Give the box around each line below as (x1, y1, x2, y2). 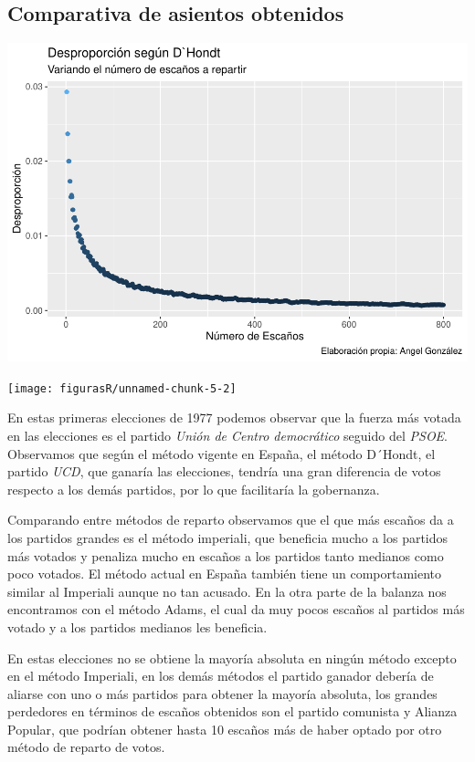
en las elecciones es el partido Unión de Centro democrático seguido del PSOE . (7, 425, 449, 444)
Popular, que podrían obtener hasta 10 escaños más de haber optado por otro (7, 719, 442, 738)
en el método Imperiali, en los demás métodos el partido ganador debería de (7, 666, 434, 685)
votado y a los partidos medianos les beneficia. (7, 617, 268, 636)
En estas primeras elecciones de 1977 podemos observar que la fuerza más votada (7, 408, 461, 427)
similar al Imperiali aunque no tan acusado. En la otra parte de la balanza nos (7, 581, 447, 600)
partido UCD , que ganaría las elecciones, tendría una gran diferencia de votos (7, 462, 441, 481)
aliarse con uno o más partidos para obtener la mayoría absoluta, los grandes (7, 684, 438, 703)
